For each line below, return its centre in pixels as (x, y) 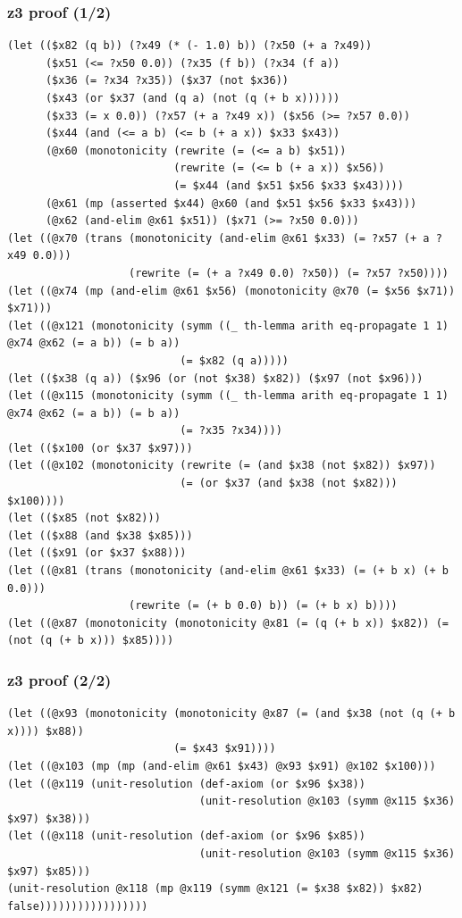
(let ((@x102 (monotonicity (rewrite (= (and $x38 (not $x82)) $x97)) (222, 466)
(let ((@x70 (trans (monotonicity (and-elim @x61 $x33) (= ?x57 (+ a (218, 238)
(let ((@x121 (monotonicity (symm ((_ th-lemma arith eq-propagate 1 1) (228, 325)
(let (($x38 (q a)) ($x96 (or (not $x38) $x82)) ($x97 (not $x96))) (215, 378)
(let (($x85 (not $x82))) (84, 518)
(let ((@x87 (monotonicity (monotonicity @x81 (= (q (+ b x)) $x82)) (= (228, 623)
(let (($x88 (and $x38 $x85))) (100, 535)
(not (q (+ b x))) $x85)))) (91, 641)
